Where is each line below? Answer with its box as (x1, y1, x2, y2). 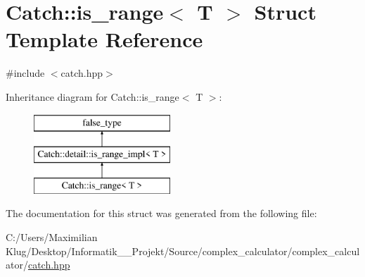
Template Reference (6, 25, 203, 54)
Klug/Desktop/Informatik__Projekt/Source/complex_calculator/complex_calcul (6, 243, 360, 258)
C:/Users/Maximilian (6, 230, 98, 245)
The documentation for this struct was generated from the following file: (6, 206, 317, 221)
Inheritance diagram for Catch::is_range (6, 89, 179, 104)
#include (6, 66, 45, 80)
